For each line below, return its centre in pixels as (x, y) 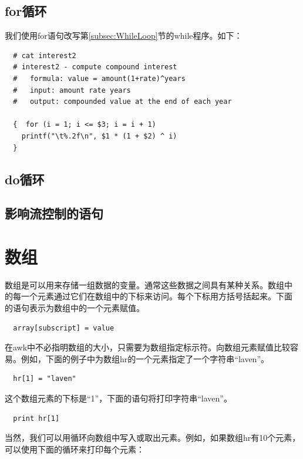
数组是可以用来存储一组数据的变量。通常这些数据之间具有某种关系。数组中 (149, 284)
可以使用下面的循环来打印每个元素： (75, 449)
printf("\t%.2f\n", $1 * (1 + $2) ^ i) (99, 136)
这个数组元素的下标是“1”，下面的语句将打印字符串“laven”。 (118, 398)
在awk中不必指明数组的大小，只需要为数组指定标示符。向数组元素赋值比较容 (152, 347)
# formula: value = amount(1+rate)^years (99, 78)
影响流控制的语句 (54, 213)
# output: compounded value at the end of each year (122, 102)
